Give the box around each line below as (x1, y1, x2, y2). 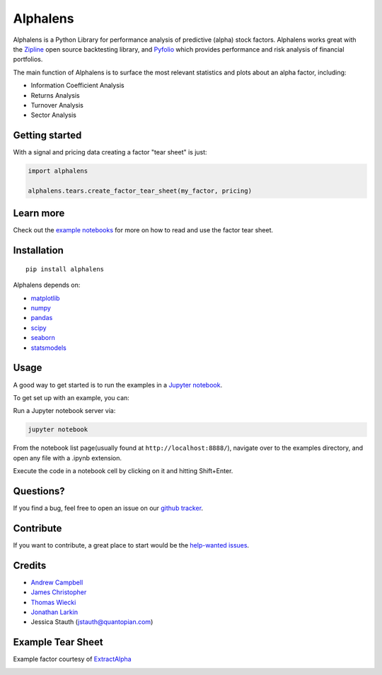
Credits (13, 560, 47, 572)
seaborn (30, 334, 56, 342)
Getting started (13, 130, 82, 142)
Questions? (13, 485, 65, 497)
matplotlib (30, 294, 60, 302)
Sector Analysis (30, 110, 77, 120)
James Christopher (30, 588, 87, 596)
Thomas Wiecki (30, 598, 76, 606)
